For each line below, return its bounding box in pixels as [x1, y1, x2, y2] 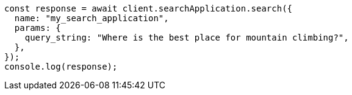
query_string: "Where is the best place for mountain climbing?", [24, 33, 349, 42]
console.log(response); [4, 62, 118, 71]
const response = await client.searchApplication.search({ [4, 4, 293, 13]
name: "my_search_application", [14, 13, 169, 23]
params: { [14, 23, 61, 33]
